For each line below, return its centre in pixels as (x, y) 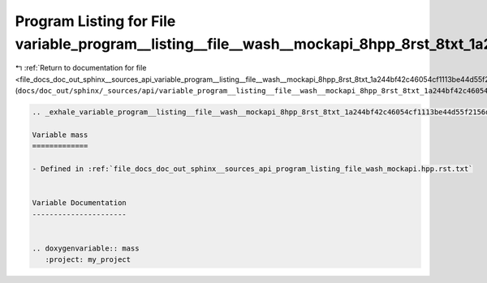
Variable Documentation (80, 203)
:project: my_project (88, 260)
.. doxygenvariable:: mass (86, 248)
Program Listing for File (95, 21)
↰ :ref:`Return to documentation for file (81, 68)
